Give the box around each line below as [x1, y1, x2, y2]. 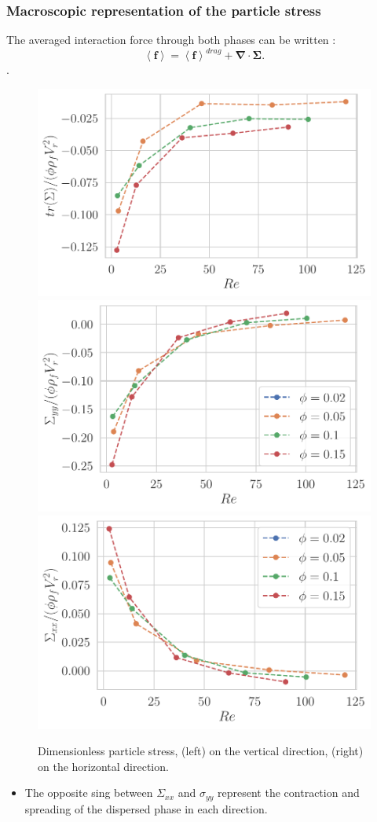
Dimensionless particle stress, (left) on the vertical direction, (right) [38, 743, 364, 759]
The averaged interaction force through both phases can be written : [6, 31, 336, 48]
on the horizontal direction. [38, 758, 169, 774]
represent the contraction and [218, 784, 360, 801]
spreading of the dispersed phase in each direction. [24, 800, 268, 816]
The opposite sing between [24, 784, 153, 801]
